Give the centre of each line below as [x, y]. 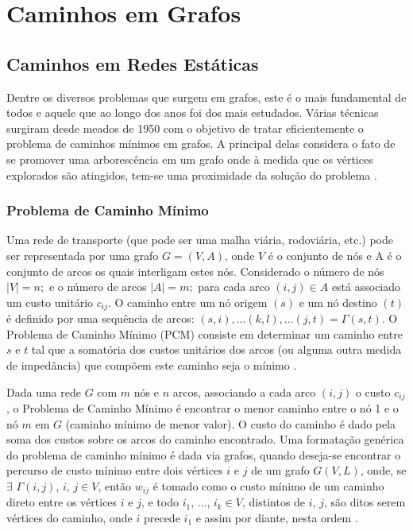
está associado [366, 287]
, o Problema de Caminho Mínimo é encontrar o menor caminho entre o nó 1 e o [203, 408]
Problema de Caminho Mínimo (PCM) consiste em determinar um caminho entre [205, 333]
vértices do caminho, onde [69, 518]
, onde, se [383, 470]
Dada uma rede [44, 391]
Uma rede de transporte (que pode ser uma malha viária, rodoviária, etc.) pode [200, 240]
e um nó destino [338, 302]
